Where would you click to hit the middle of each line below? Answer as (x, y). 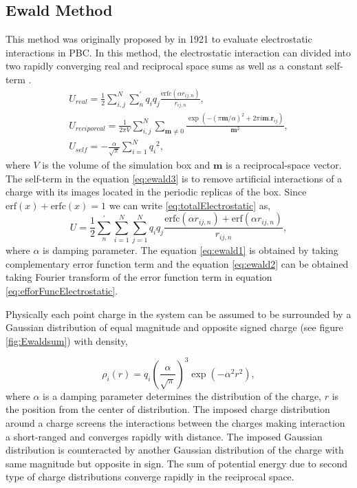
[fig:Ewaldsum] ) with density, (67, 340)
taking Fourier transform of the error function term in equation (139, 277)
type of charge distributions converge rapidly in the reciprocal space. (150, 477)
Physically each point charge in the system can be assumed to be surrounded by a (178, 314)
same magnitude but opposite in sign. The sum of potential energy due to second (177, 463)
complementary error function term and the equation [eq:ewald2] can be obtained (177, 263)
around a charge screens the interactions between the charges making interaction (175, 423)
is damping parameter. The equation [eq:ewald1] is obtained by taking (191, 250)
